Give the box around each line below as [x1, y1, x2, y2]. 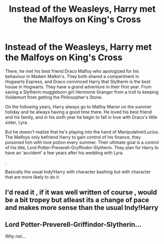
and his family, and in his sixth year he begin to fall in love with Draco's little [5, 114, 158, 120]
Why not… [5, 233, 26, 239]
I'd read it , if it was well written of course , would [5, 188, 157, 197]
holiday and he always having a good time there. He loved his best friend [5, 109, 152, 115]
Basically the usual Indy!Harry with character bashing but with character [5, 168, 151, 175]
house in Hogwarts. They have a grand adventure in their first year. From [5, 83, 152, 89]
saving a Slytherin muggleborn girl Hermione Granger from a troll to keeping [5, 89, 159, 95]
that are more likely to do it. [5, 174, 60, 180]
